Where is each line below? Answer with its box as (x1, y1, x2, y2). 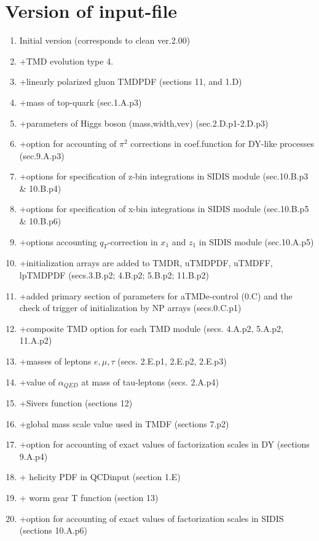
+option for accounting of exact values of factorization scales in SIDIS (19, 511, 284, 524)
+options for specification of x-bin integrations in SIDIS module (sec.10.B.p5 (19, 202, 309, 215)
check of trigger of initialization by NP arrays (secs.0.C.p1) (19, 301, 242, 314)
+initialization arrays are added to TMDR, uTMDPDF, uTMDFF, (19, 256, 273, 269)
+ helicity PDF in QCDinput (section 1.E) (19, 470, 181, 483)
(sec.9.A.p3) (19, 149, 65, 162)
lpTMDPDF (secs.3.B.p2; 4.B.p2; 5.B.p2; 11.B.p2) (19, 269, 209, 282)
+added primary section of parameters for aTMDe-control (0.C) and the (19, 289, 293, 302)
